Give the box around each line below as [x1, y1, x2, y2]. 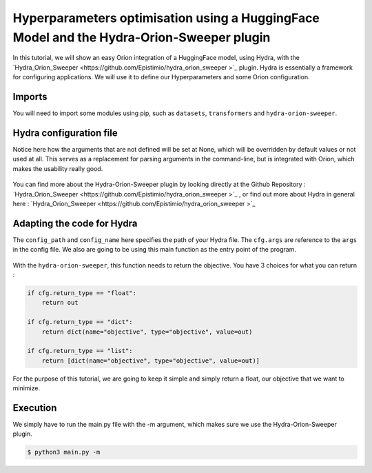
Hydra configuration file [12, 127, 118, 139]
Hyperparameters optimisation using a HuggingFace [12, 10, 320, 26]
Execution [12, 402, 57, 414]
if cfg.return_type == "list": [27, 347, 134, 355]
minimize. [12, 384, 41, 392]
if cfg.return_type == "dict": [27, 318, 134, 326]
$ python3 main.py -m [27, 448, 101, 456]
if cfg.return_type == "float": [27, 289, 137, 296]
